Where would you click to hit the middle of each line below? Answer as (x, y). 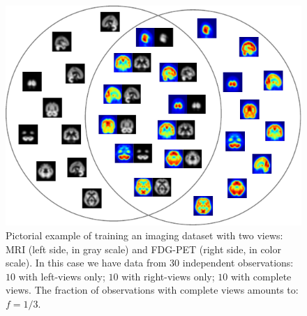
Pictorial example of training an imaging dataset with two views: (144, 235)
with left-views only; (62, 276)
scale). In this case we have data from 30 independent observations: (150, 263)
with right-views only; (168, 276)
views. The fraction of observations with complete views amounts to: (152, 290)
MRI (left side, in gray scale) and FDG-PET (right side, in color (143, 249)
